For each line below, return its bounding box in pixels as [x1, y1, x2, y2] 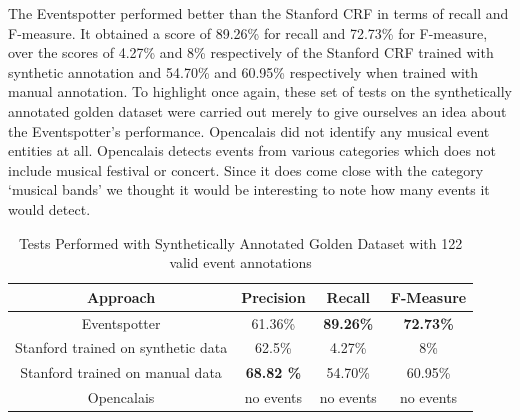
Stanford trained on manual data [20, 362, 222, 383]
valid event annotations [169, 252, 312, 273]
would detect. [8, 198, 91, 219]
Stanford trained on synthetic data [15, 337, 228, 358]
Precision [241, 286, 306, 307]
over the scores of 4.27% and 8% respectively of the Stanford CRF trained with [8, 42, 494, 63]
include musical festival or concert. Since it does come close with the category [8, 159, 484, 180]
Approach [86, 286, 156, 307]
